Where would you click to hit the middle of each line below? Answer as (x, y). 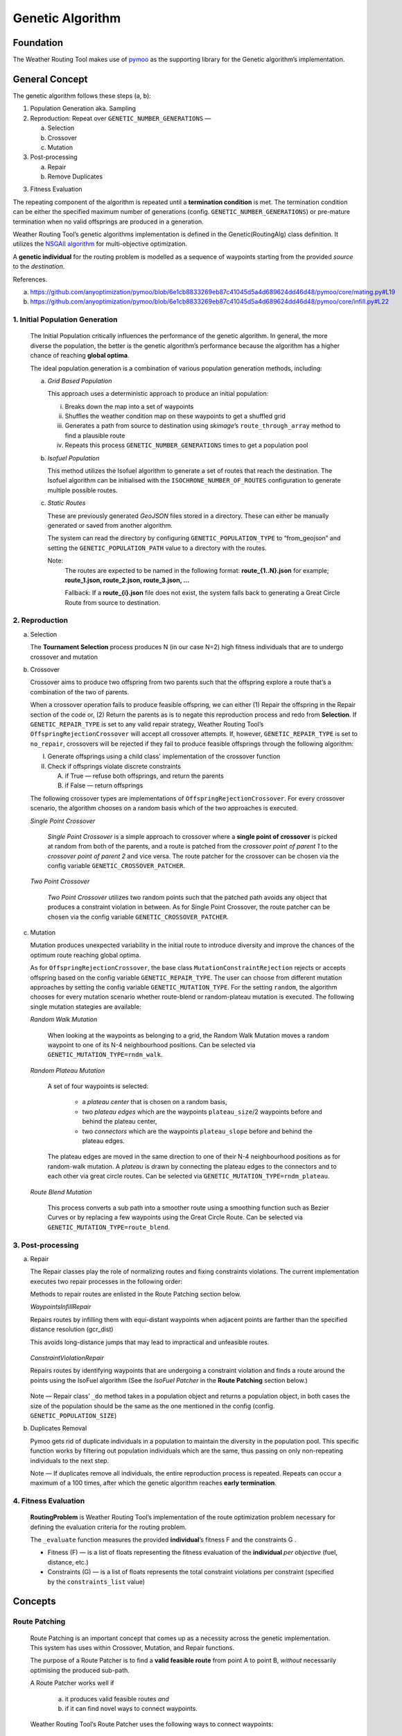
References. (30, 279)
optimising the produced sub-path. (80, 1670)
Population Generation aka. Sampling (83, 108)
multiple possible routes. (82, 490)
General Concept (50, 79)
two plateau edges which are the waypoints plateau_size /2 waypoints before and (202, 1112)
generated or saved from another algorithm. (110, 525)
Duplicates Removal (59, 1428)
